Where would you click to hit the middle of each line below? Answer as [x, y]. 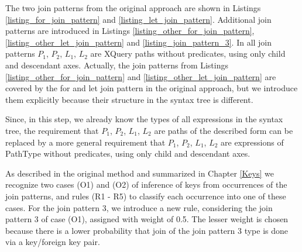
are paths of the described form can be [224, 130]
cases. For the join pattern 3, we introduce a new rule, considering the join [139, 207]
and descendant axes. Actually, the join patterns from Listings [117, 65]
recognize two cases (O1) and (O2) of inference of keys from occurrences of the [146, 184]
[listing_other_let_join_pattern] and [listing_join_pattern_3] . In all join [139, 42]
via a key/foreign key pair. [53, 242]
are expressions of [252, 142]
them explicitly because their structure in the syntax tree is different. [129, 99]
